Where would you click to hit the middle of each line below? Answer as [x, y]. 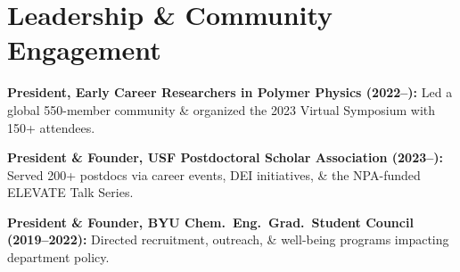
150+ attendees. [51, 127]
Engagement [84, 49]
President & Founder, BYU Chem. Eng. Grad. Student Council [210, 222]
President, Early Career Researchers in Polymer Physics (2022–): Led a [230, 92]
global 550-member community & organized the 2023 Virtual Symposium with [222, 109]
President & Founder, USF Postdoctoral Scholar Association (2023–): [226, 157]
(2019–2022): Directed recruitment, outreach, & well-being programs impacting [228, 239]
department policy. [58, 257]
